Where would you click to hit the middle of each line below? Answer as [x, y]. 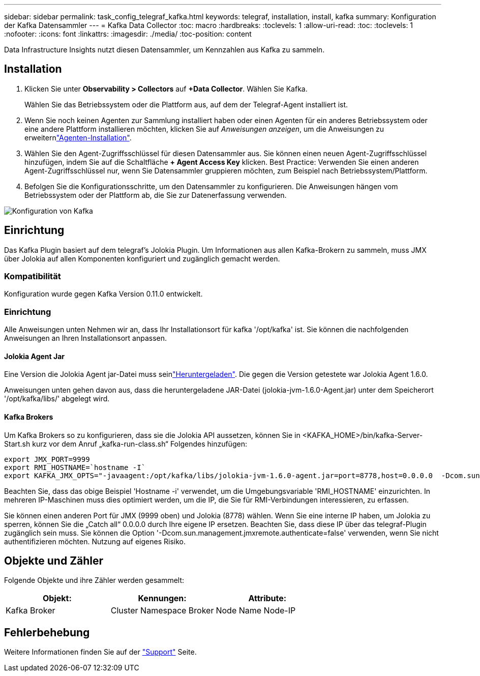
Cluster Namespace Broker [162, 611]
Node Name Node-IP [256, 611]
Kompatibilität [33, 276]
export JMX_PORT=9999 [47, 459]
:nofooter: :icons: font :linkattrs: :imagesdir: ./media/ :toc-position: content [128, 34]
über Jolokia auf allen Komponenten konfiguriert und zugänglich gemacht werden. [142, 258]
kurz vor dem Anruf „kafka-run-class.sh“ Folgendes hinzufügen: [140, 444]
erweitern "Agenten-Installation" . [78, 137]
